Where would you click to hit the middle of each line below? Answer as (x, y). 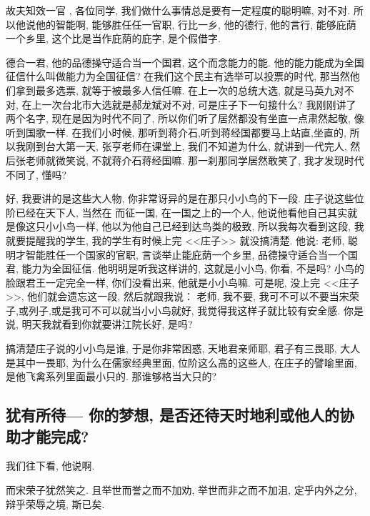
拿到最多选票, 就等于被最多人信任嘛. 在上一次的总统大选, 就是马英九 (175, 90)
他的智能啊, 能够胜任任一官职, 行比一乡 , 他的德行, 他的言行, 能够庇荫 (196, 24)
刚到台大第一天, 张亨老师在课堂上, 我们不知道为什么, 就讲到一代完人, (186, 146)
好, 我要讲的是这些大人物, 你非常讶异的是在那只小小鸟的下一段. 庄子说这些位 (185, 198)
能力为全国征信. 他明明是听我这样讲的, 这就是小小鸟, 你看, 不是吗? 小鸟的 (193, 268)
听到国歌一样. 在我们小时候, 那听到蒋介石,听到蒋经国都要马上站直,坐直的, (176, 132)
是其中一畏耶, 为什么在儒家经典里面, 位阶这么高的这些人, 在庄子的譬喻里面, (181, 362)
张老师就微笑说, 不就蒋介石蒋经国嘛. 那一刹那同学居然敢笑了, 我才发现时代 (190, 160)
